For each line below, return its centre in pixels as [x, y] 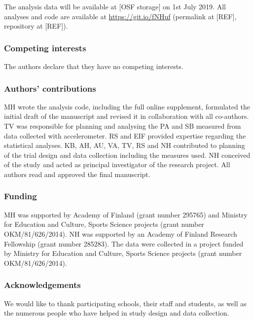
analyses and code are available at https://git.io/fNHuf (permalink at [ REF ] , [120, 16]
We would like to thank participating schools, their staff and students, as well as [125, 303]
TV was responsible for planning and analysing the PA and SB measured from [123, 126]
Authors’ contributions [50, 88]
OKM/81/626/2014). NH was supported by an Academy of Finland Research [121, 233]
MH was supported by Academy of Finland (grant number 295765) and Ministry [126, 214]
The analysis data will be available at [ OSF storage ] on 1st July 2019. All [115, 6]
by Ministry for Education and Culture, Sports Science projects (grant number [123, 253]
